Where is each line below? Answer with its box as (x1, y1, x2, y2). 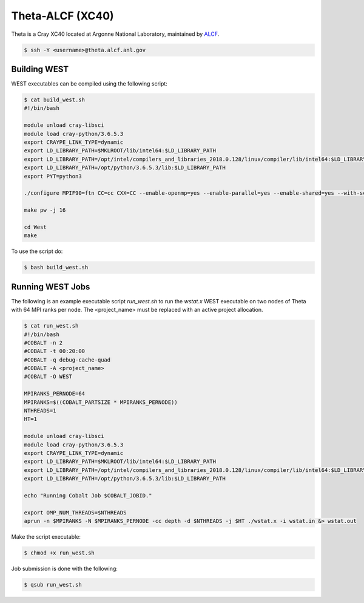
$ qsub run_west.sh (24, 581, 82, 588)
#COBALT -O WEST (24, 373, 73, 380)
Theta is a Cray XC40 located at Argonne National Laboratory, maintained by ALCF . (11, 30, 220, 38)
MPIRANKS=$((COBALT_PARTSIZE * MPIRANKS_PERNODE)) (24, 399, 178, 406)
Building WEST (11, 64, 69, 74)
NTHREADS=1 (24, 407, 56, 414)
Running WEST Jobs (11, 281, 90, 292)
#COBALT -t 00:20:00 (24, 348, 85, 355)
